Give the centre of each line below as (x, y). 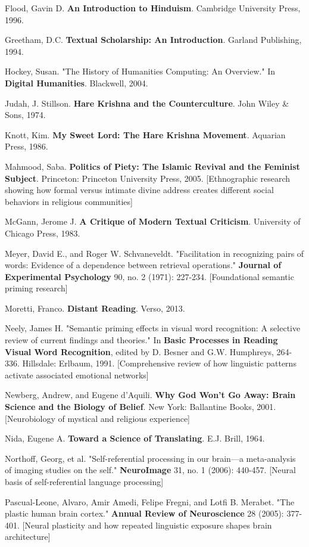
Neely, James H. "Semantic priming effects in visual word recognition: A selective (153, 328)
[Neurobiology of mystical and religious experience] (98, 418)
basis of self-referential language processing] (84, 481)
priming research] (36, 288)
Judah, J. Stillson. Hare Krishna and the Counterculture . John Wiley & (147, 103)
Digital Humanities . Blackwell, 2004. (77, 83)
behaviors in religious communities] (69, 201)
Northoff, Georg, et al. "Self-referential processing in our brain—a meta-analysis (150, 458)
